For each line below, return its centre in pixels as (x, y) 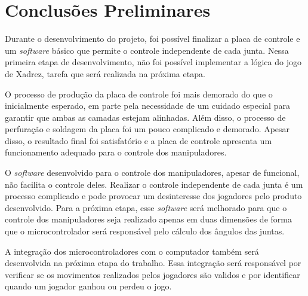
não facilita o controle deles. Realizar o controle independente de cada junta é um (154, 184)
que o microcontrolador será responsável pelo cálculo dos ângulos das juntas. (145, 231)
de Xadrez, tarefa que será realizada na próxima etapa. (105, 73)
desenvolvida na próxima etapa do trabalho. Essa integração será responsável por (153, 263)
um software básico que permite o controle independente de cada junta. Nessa (147, 50)
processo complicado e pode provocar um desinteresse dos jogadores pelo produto (153, 196)
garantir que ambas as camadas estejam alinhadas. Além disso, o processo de (145, 117)
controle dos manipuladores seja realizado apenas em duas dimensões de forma (148, 219)
